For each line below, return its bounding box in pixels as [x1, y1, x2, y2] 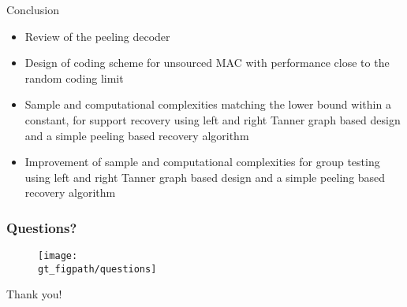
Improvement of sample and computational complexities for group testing [24, 153, 380, 170]
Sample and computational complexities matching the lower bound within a [24, 96, 391, 113]
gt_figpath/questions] [38, 263, 157, 275]
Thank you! [6, 286, 62, 302]
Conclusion [6, 2, 59, 17]
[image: [38, 250, 78, 262]
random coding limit [24, 69, 124, 86]
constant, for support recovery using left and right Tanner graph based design [24, 111, 401, 128]
